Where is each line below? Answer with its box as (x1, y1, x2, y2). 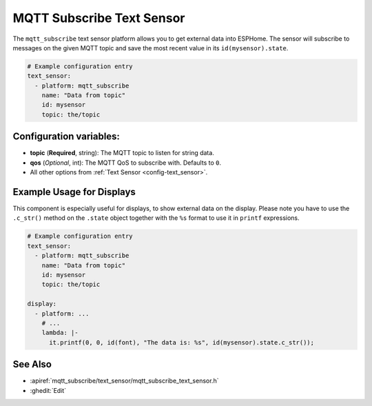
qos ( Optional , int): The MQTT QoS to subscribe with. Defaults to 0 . (30, 159, 222, 167)
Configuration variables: (12, 131, 121, 143)
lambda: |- (41, 329, 79, 337)
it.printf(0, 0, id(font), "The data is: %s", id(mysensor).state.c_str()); (49, 338, 315, 346)
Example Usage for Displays (12, 186, 136, 198)
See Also (12, 358, 52, 370)
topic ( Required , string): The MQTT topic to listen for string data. (30, 149, 215, 157)
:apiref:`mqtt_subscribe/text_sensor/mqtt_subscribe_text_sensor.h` (30, 376, 219, 385)
